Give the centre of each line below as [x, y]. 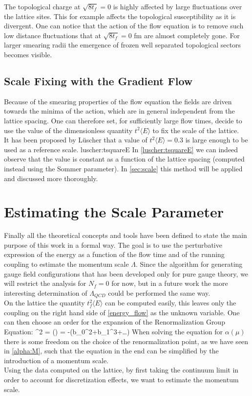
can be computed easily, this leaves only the [171, 303]
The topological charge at [42, 6]
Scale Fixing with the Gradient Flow [98, 81]
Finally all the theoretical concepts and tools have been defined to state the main [126, 235]
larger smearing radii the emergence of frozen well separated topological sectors [123, 45]
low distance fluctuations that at [52, 35]
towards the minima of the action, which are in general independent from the [119, 111]
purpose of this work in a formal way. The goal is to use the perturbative [113, 245]
